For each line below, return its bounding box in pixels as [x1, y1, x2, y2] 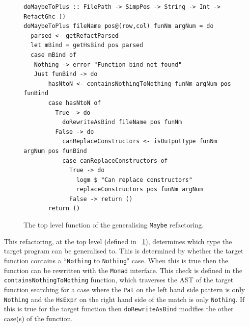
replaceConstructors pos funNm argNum [76, 186, 203, 193]
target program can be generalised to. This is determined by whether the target [4, 246, 244, 256]
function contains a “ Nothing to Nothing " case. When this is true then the [4, 255, 228, 265]
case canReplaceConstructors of [62, 157, 168, 164]
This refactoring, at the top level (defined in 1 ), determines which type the [4, 236, 232, 246]
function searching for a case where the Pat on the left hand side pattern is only [4, 284, 245, 294]
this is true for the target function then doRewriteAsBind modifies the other [4, 303, 234, 314]
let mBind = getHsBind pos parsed [30, 42, 143, 49]
